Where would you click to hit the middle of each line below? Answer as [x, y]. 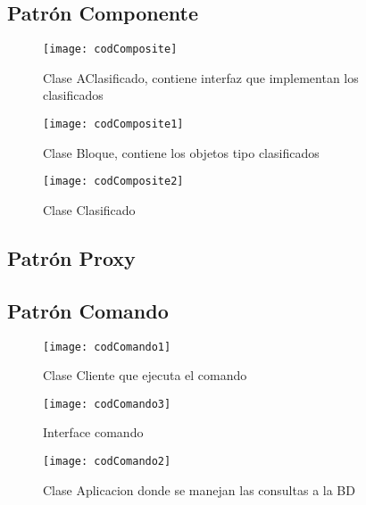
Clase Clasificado [89, 209]
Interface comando [93, 432]
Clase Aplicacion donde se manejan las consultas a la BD [199, 489]
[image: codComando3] [107, 404]
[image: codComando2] [107, 462]
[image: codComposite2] [113, 182]
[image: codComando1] [107, 347]
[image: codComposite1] [113, 124]
